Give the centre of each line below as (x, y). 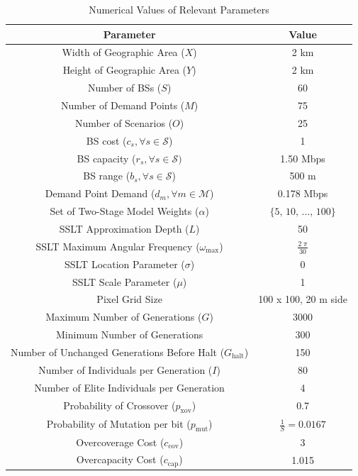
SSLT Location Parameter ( (124, 264)
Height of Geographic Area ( (125, 70)
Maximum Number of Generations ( (124, 317)
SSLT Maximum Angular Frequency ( (118, 246)
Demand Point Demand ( (100, 193)
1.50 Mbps (303, 158)
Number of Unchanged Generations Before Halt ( (118, 352)
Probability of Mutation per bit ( (118, 423)
